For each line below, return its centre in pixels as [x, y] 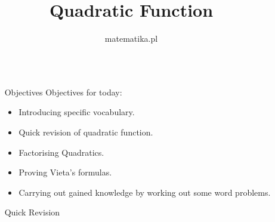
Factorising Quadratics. [61, 152]
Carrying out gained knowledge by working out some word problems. [145, 192]
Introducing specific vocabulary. [77, 112]
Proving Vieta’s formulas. [65, 172]
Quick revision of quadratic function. [86, 132]
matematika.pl [131, 38]
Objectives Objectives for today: [63, 92]
